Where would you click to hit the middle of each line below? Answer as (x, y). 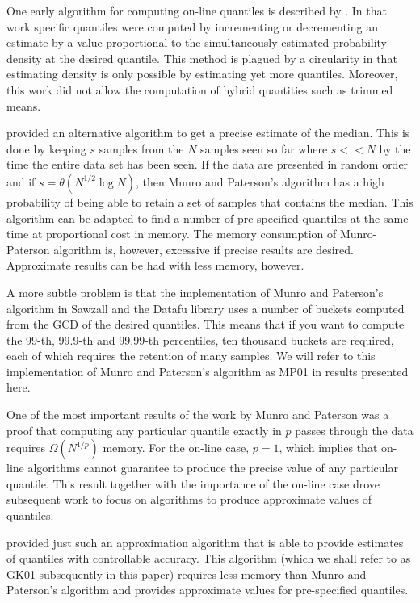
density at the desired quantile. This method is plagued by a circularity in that (202, 58)
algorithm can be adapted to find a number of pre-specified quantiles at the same (208, 218)
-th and (97, 339)
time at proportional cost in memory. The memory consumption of (172, 234)
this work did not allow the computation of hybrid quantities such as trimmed (200, 89)
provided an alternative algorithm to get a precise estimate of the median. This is (208, 133)
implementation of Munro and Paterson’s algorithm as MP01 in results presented (208, 371)
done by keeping (46, 148)
